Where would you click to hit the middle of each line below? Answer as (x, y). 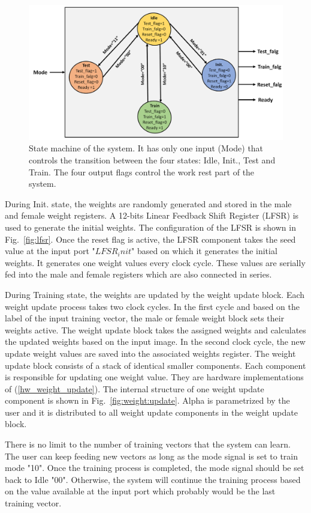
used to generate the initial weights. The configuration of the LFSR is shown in (150, 227)
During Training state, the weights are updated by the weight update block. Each (155, 294)
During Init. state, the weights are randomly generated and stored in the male (148, 203)
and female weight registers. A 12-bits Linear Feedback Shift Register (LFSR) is (152, 215)
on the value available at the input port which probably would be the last (140, 491)
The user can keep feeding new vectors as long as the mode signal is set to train (152, 456)
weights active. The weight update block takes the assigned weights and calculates (155, 329)
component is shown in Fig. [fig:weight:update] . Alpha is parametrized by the (147, 400)
